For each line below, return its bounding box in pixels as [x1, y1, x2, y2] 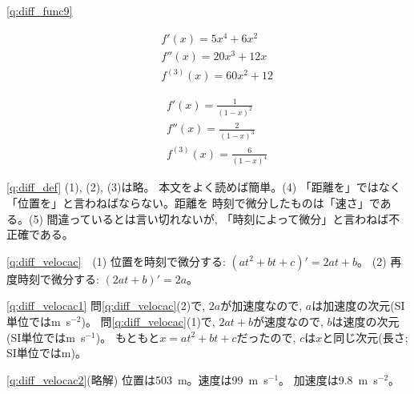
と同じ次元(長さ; [322, 328, 408, 345]
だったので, [236, 328, 296, 345]
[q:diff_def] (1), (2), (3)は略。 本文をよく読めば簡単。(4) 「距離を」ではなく [6, 179, 401, 195]
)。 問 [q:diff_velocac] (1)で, [81, 313, 215, 330]
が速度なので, [253, 313, 324, 330]
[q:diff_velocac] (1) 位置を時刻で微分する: [6, 252, 226, 269]
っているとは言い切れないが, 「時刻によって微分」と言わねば [69, 210, 389, 227]
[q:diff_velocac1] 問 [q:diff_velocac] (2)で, [6, 297, 206, 314]
